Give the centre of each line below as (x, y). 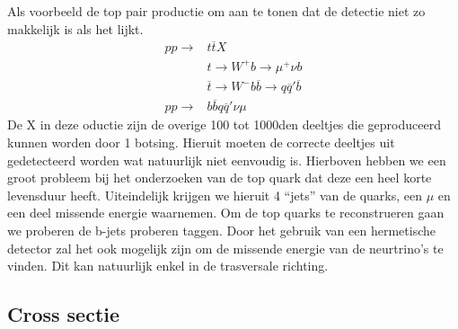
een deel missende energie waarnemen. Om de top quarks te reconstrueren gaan (226, 213)
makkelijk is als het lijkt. (75, 28)
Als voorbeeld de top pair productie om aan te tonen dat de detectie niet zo (216, 11)
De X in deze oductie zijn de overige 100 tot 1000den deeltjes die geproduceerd (224, 124)
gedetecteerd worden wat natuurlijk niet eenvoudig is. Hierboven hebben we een (227, 160)
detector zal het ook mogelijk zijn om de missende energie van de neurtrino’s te (225, 248)
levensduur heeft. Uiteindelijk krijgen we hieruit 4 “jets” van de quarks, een (215, 195)
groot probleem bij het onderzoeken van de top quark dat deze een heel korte (220, 178)
